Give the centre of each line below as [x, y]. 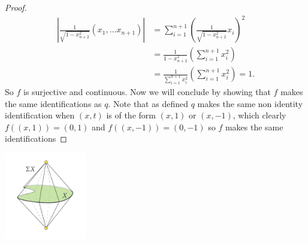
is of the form [131, 115]
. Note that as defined [148, 103]
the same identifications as [53, 103]
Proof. [16, 7]
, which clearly [259, 115]
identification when [40, 115]
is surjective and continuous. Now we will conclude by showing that [147, 92]
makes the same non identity [250, 103]
